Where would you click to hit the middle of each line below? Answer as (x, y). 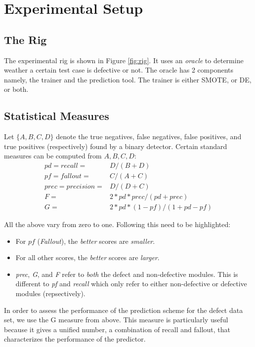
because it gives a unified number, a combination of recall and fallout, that (117, 329)
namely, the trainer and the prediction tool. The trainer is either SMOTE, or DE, (128, 79)
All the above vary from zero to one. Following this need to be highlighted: (117, 224)
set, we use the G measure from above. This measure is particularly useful (116, 320)
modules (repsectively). (50, 293)
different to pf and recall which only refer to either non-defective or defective (131, 284)
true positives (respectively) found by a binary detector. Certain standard (116, 146)
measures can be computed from (53, 156)
